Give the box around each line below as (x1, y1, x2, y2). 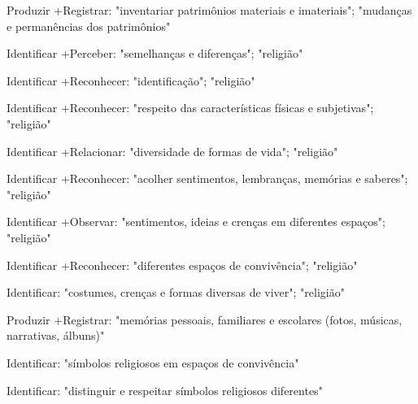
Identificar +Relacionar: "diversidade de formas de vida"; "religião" (7, 142, 338, 159)
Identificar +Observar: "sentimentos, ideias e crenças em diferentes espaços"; (7, 213, 385, 230)
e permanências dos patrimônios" (7, 17, 171, 34)
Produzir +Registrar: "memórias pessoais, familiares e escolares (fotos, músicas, (7, 311, 403, 328)
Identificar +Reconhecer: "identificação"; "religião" (7, 72, 255, 89)
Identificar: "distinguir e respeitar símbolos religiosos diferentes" (7, 381, 323, 398)
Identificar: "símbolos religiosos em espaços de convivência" (7, 354, 299, 371)
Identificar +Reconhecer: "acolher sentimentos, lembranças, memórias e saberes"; (7, 170, 408, 187)
